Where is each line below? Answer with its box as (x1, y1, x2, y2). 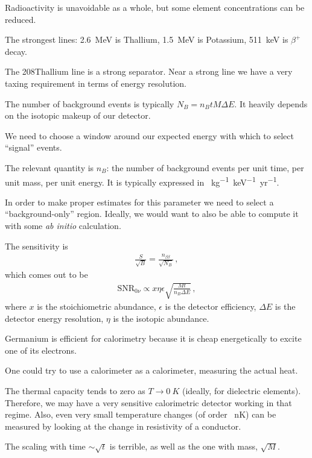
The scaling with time (5, 440, 86, 453)
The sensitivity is (5, 239, 68, 252)
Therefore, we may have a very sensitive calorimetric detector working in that (5, 396, 292, 409)
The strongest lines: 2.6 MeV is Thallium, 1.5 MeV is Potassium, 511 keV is (5, 33, 288, 46)
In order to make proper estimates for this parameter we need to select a (5, 195, 274, 208)
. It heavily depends (234, 97, 308, 110)
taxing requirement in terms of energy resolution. (5, 77, 186, 89)
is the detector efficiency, (165, 300, 256, 313)
